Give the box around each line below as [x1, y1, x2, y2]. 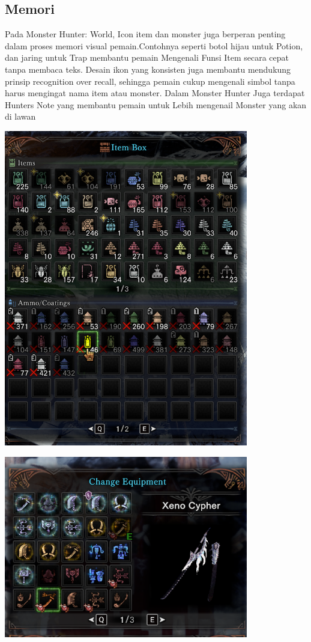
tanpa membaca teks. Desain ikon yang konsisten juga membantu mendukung [5, 63, 291, 75]
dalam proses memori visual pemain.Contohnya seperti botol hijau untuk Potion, [5, 39, 303, 52]
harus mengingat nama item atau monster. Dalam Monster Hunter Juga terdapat [5, 87, 305, 99]
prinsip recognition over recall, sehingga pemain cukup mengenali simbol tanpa [5, 75, 295, 87]
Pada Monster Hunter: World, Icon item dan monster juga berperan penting [5, 28, 286, 40]
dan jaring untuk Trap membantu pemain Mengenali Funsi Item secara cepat [5, 51, 289, 64]
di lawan [5, 110, 36, 123]
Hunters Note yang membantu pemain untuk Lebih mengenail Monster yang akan [5, 98, 307, 111]
